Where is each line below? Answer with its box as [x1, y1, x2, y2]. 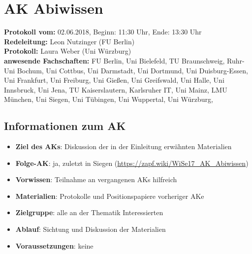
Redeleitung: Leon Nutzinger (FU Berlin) [4, 36, 135, 46]
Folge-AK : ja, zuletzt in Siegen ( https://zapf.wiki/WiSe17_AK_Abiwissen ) [15, 158, 249, 168]
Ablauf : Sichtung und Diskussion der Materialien [15, 224, 166, 234]
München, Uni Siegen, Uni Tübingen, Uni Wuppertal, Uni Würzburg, [4, 94, 213, 104]
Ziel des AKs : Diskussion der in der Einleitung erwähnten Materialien [15, 141, 232, 152]
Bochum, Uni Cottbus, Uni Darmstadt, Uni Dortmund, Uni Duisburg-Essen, [17, 65, 248, 75]
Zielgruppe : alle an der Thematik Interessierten [15, 207, 163, 218]
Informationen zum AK [4, 118, 126, 133]
